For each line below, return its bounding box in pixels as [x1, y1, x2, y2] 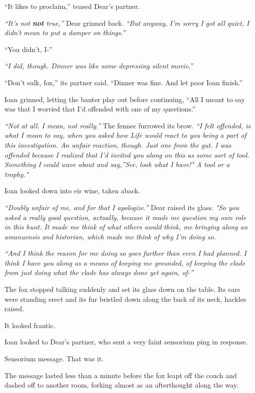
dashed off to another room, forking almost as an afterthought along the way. [4, 380, 239, 390]
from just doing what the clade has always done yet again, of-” [4, 267, 194, 278]
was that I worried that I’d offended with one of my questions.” [4, 104, 196, 114]
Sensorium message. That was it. [4, 353, 104, 364]
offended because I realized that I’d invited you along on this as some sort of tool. [4, 149, 250, 160]
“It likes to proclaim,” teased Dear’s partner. [4, 1, 140, 11]
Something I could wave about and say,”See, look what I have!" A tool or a [4, 159, 230, 169]
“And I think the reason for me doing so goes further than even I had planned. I [4, 248, 247, 258]
